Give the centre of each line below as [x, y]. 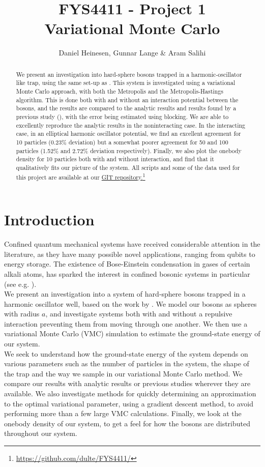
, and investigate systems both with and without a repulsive [139, 314]
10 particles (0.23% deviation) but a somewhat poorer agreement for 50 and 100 [122, 142]
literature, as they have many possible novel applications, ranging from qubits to [130, 254]
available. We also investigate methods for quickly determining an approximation [130, 393]
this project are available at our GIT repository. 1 [81, 176]
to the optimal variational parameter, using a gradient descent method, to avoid [129, 403]
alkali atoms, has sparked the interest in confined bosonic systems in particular [127, 273]
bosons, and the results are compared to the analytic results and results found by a [126, 108]
